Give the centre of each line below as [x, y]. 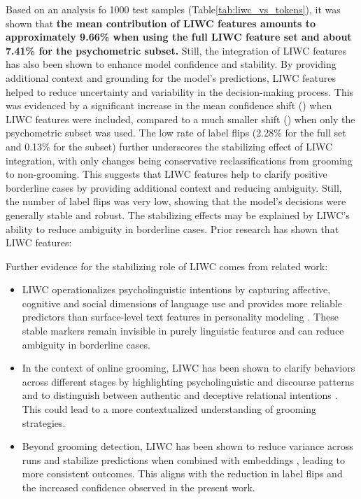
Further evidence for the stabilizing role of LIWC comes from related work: [167, 266]
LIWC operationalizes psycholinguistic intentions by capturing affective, [176, 289]
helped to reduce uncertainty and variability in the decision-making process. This [180, 91]
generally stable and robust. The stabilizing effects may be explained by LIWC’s [178, 215]
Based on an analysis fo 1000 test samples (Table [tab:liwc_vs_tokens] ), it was [173, 9]
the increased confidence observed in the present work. [139, 487]
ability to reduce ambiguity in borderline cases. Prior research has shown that [172, 229]
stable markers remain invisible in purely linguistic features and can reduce [183, 331]
